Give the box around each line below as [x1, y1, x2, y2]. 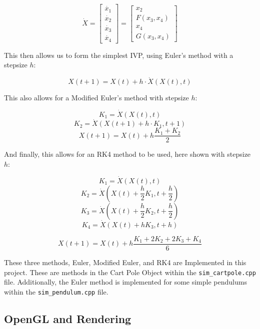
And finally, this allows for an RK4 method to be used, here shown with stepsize [4, 149, 251, 159]
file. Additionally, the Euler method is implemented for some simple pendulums [4, 277, 247, 287]
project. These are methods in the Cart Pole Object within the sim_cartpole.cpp [4, 267, 256, 277]
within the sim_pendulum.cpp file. [4, 286, 108, 297]
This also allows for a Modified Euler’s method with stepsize [4, 92, 189, 103]
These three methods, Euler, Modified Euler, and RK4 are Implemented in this [4, 257, 246, 267]
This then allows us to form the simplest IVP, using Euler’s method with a [4, 49, 233, 60]
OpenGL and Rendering [4, 311, 131, 326]
